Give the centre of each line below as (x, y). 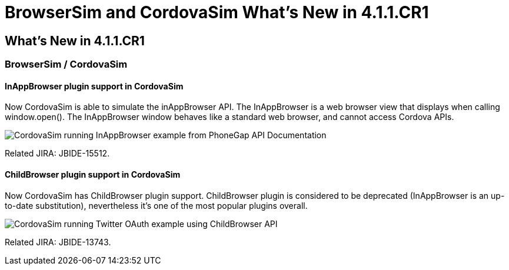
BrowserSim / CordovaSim (66, 64)
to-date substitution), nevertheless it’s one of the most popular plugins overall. (156, 205)
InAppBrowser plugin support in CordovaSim (94, 86)
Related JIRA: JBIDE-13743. (58, 242)
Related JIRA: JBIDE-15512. (57, 154)
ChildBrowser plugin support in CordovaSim (93, 174)
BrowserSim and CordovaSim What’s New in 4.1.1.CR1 (217, 12)
